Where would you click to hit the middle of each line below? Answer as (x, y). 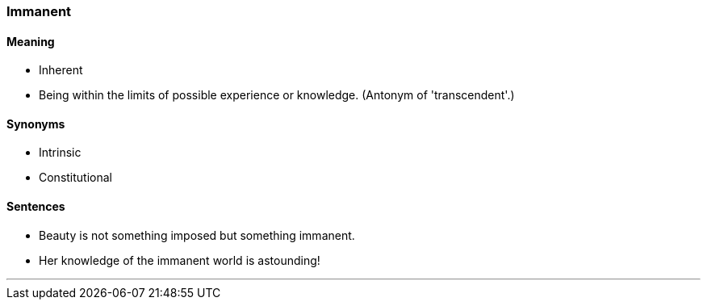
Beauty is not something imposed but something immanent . (197, 235)
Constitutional (75, 178)
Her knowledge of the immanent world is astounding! (180, 260)
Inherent (61, 70)
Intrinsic (60, 153)
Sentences (36, 207)
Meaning (31, 41)
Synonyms (36, 124)
